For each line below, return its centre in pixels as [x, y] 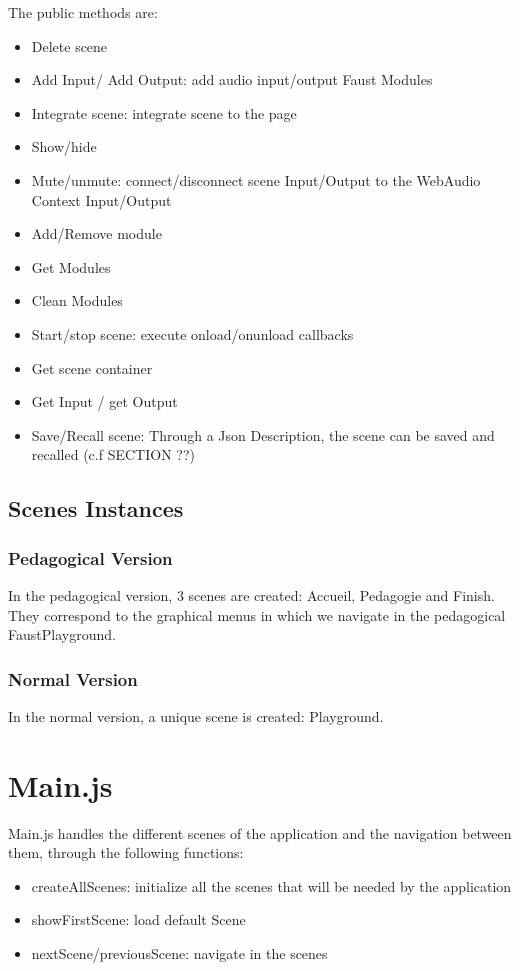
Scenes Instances [96, 508]
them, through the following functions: [126, 852]
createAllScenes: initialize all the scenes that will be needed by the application [271, 885]
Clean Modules [77, 300]
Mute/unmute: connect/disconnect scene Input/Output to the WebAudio [256, 179]
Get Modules [71, 266]
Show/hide [64, 146]
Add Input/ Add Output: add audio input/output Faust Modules [232, 79]
